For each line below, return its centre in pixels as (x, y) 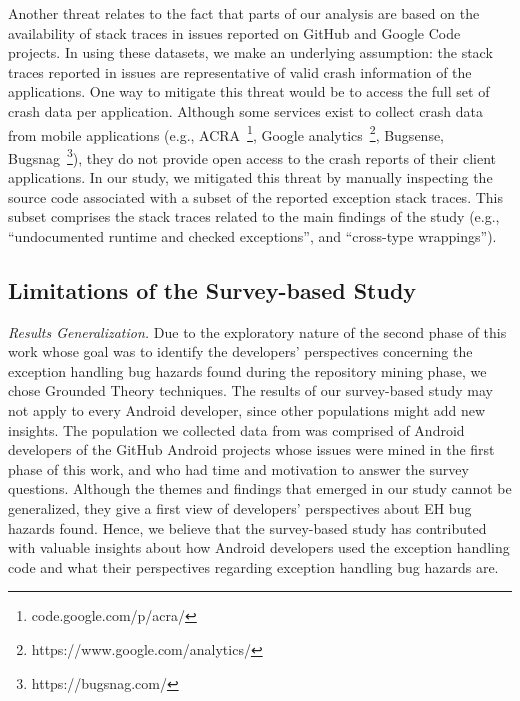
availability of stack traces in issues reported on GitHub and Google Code (234, 32)
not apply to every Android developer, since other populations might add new (247, 410)
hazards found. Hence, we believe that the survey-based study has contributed (247, 527)
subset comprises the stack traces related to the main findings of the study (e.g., (254, 216)
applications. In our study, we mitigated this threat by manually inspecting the (250, 177)
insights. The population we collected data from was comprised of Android (236, 429)
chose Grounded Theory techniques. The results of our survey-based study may (250, 390)
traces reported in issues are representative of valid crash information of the (240, 71)
